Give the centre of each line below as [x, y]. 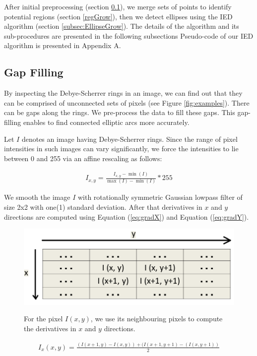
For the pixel [43, 319]
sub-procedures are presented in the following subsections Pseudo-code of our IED [129, 35]
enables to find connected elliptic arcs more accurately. [106, 122]
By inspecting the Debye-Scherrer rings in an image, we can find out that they [123, 93]
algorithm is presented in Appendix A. [63, 45]
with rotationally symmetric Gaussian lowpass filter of [160, 197]
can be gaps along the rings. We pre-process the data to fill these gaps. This [120, 112]
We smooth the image [37, 197]
